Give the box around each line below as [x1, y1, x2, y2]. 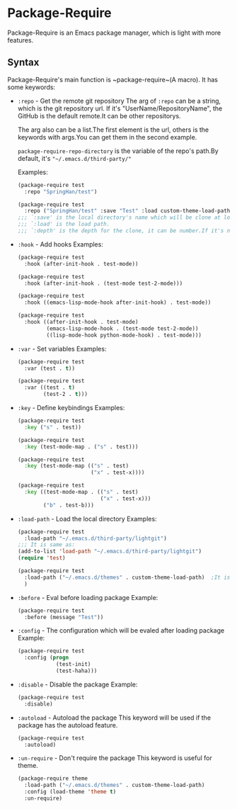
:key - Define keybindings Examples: [17, 404, 125, 412]
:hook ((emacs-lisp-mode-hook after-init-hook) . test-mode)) [24, 299, 212, 306]
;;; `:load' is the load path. [17, 221, 110, 228]
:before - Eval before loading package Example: [17, 593, 158, 601]
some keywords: [7, 83, 55, 91]
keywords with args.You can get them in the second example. [17, 132, 197, 141]
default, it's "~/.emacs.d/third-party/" [17, 154, 132, 162]
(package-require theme [17, 775, 88, 782]
